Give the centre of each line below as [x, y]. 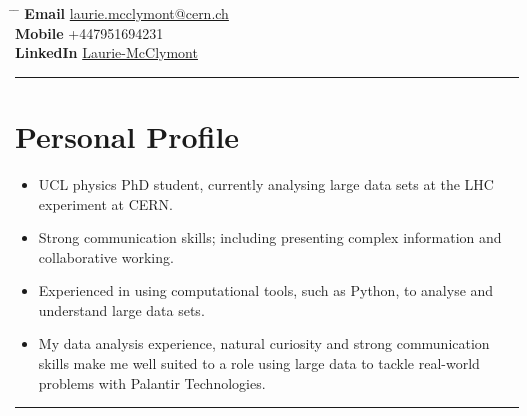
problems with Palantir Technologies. [152, 382]
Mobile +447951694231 [89, 32]
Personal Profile [127, 135]
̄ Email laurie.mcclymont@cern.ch [122, 13]
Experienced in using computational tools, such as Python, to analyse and [266, 290]
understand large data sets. [121, 309]
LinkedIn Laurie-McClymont [106, 52]
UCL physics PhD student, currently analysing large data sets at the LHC [266, 183]
